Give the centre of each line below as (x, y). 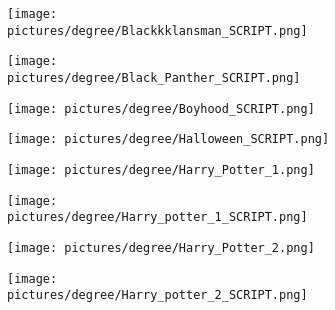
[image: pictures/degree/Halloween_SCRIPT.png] (168, 139)
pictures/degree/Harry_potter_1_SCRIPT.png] (157, 217)
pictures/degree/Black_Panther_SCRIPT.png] (154, 77)
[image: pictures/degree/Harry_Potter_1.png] (161, 169)
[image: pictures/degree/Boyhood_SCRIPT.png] (161, 108)
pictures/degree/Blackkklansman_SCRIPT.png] (157, 30)
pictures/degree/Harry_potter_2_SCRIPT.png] (157, 295)
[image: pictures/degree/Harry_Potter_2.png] (161, 247)
